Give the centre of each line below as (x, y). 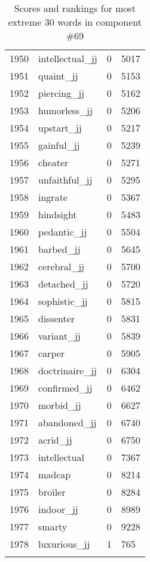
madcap (55, 474)
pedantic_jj (63, 232)
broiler (52, 492)
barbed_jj (59, 249)
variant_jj (59, 336)
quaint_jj (58, 76)
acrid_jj (55, 440)
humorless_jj (65, 110)
